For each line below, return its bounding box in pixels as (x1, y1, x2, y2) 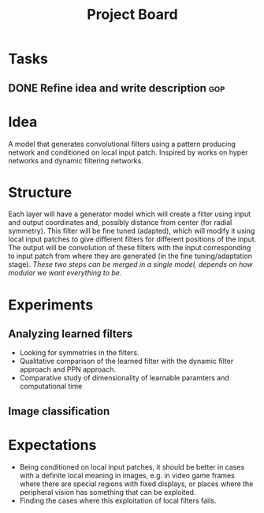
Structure (8, 183, 73, 201)
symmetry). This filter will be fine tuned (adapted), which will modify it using (8, 227, 255, 236)
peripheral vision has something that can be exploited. (19, 487, 196, 496)
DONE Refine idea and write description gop (8, 81, 225, 95)
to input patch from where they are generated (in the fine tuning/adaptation (8, 251, 252, 261)
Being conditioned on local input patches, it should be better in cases (19, 462, 245, 471)
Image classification (8, 404, 110, 418)
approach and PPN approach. (19, 365, 117, 374)
